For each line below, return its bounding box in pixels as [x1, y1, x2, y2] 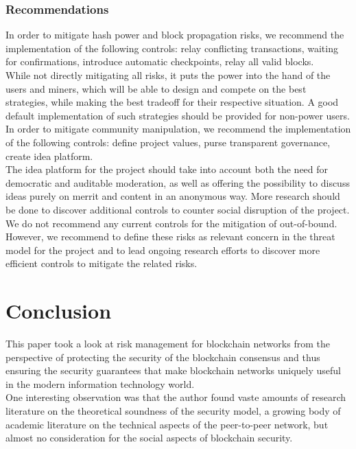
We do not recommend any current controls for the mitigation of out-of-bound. [5, 216, 337, 230]
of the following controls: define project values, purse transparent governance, [5, 135, 331, 149]
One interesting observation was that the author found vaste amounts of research [5, 390, 346, 404]
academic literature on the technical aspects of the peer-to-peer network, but [5, 417, 329, 431]
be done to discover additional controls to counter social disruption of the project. [5, 202, 350, 216]
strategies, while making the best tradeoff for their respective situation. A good [5, 95, 339, 109]
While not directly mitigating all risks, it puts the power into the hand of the [5, 68, 331, 82]
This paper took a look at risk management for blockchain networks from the [5, 336, 330, 351]
